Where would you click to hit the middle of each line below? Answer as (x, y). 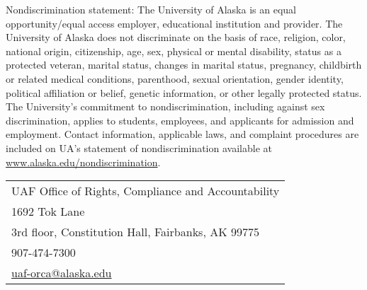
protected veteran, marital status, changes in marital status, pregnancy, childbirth (184, 65)
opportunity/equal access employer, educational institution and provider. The (174, 23)
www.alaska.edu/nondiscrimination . (83, 162)
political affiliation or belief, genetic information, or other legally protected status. (184, 92)
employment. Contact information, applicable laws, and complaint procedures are (182, 134)
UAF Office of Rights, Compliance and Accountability (146, 191)
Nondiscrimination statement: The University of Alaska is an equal (151, 9)
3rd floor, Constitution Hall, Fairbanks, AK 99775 (135, 232)
